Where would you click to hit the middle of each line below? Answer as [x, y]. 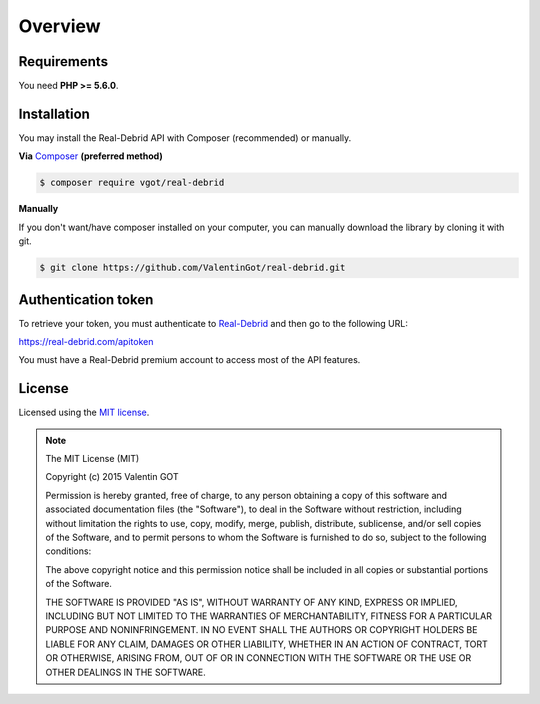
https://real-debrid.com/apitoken [86, 341]
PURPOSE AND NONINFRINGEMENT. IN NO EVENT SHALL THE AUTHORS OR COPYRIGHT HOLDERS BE [261, 630]
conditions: [68, 551]
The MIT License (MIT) [92, 459]
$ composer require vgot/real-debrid [132, 183]
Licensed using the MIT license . [84, 412]
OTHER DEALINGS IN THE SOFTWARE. [126, 672]
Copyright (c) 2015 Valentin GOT [112, 477]
